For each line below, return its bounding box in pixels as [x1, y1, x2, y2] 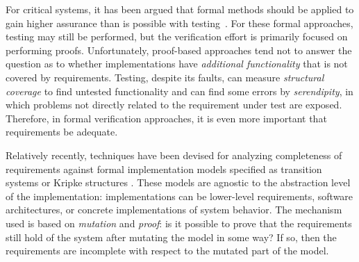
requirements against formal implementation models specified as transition [6, 161, 322, 176]
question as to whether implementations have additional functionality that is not [6, 56, 348, 71]
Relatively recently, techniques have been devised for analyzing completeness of [6, 147, 342, 162]
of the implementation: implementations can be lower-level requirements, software [6, 188, 353, 203]
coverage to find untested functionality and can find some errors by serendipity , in [6, 83, 353, 98]
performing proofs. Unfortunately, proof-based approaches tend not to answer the [6, 42, 352, 57]
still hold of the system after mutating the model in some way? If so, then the [6, 229, 337, 244]
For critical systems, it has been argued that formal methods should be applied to [6, 2, 354, 16]
